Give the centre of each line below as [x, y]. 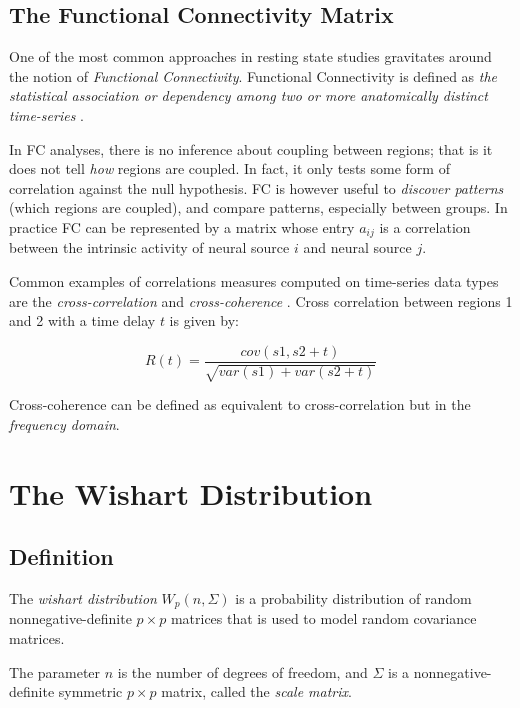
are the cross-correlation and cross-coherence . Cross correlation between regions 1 [261, 300]
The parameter [55, 671]
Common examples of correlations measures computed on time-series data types [254, 281]
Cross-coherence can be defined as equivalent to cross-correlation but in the [240, 404]
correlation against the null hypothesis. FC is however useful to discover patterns [256, 187]
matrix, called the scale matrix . [256, 691]
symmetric [90, 691]
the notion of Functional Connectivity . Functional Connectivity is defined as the [253, 75]
